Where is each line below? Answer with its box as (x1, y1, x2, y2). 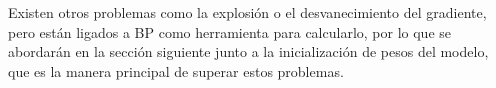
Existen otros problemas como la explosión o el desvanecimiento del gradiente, (8, 2, 487, 22)
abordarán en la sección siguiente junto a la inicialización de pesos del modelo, (8, 41, 489, 62)
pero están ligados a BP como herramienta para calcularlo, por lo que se (8, 21, 452, 42)
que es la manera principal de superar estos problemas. (8, 60, 344, 81)
